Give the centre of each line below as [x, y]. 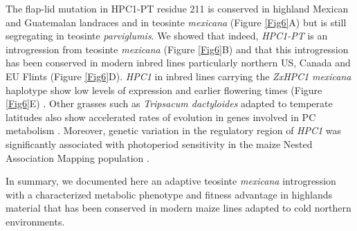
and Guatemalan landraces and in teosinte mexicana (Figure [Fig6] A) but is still [176, 22]
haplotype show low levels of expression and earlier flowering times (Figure [164, 90]
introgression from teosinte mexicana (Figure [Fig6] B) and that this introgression [177, 49]
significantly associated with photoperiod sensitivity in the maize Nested [159, 144]
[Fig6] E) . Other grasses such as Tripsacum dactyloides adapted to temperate [169, 103]
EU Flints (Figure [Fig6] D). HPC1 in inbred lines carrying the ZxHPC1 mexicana [178, 76]
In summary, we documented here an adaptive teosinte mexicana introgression [171, 181]
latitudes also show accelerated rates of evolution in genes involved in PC [161, 117]
